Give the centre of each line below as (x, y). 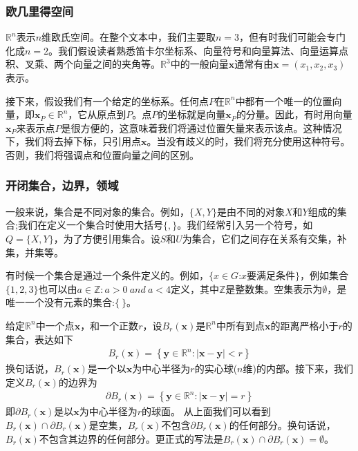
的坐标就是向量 (192, 114)
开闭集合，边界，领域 (62, 185)
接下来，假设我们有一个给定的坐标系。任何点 (107, 100)
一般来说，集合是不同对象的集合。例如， (97, 211)
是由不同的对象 (251, 211)
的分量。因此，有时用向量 (294, 114)
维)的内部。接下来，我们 (298, 368)
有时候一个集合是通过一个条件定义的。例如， (107, 275)
